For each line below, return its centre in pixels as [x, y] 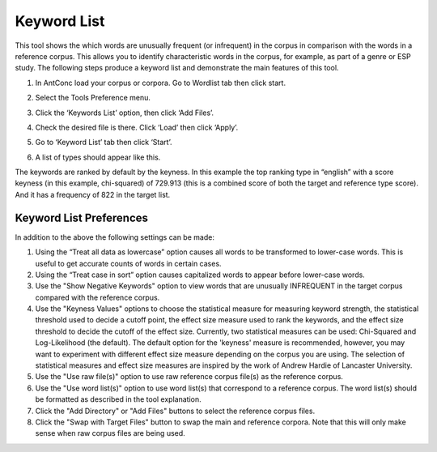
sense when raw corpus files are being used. [110, 433]
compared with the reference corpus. [98, 297]
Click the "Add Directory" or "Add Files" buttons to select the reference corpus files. [175, 411]
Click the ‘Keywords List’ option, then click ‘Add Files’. [125, 113]
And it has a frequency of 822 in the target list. [93, 194]
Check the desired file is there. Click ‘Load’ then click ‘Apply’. [137, 127]
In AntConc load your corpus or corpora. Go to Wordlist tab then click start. [161, 83]
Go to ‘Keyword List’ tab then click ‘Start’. [104, 143]
